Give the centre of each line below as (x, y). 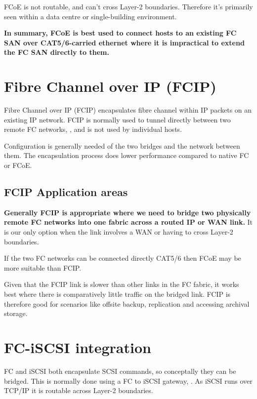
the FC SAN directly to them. (57, 52)
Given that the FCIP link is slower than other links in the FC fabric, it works (122, 284)
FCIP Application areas (66, 192)
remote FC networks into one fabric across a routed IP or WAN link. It (128, 222)
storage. (16, 313)
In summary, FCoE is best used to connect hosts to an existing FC (120, 33)
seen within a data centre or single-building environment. (90, 16)
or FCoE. (18, 165)
